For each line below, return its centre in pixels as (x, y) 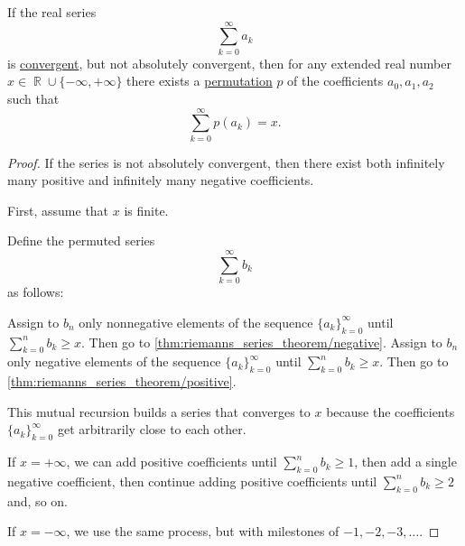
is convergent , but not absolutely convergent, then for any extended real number (229, 63)
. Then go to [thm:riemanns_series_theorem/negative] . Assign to (261, 342)
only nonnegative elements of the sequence (196, 322)
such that (33, 98)
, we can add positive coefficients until (172, 462)
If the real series (52, 12)
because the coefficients (391, 411)
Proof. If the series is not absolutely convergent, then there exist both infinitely (226, 162)
